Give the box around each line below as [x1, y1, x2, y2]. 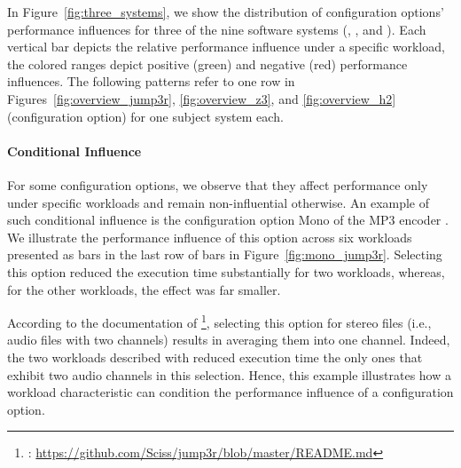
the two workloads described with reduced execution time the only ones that [7, 347, 423, 366]
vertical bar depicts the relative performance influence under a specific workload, [7, 37, 445, 56]
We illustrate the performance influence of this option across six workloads [7, 227, 412, 246]
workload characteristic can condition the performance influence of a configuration [7, 383, 454, 401]
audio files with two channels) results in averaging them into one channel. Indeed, [7, 330, 450, 349]
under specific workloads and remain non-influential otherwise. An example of [7, 193, 430, 211]
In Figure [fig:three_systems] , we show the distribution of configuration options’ [7, 3, 444, 20]
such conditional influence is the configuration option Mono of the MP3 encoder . [7, 210, 449, 229]
